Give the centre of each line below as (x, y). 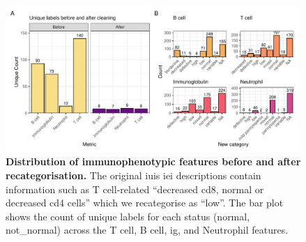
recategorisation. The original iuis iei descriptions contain (133, 175)
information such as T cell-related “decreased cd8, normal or (135, 189)
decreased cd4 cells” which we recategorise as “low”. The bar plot (145, 203)
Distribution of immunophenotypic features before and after (153, 161)
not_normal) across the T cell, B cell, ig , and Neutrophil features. (147, 230)
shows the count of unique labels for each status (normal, (128, 216)
